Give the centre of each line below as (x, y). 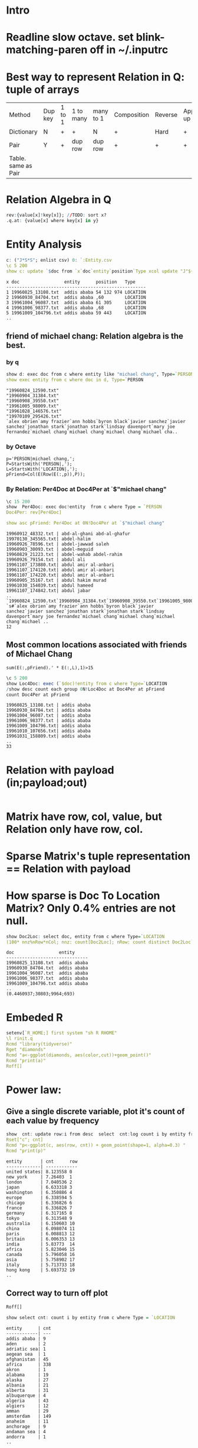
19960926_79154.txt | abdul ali (46, 560)
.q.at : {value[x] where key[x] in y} (52, 221)
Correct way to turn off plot (57, 1294)
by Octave (21, 447)
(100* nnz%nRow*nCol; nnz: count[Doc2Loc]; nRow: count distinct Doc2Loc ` (100, 942)
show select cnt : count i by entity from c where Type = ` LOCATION (91, 1317)
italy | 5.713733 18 (41, 1265)
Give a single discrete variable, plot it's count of (95, 1112)
